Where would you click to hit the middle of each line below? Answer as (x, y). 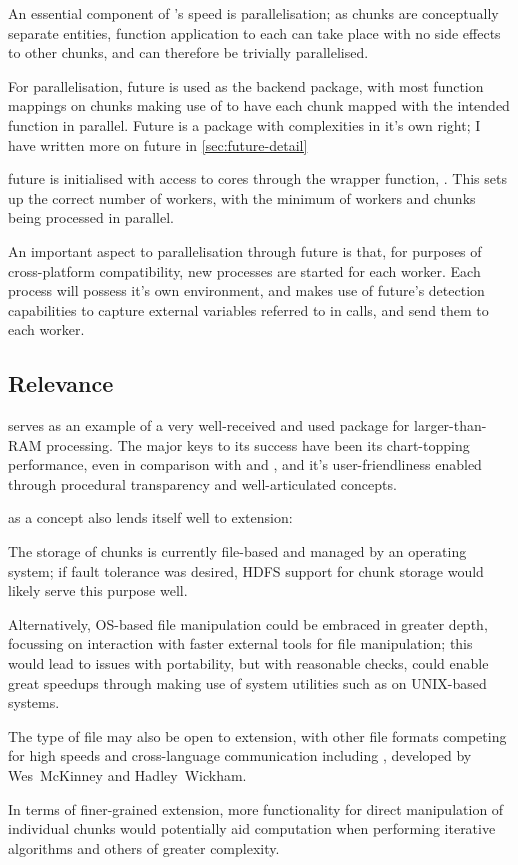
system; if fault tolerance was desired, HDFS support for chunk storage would (246, 570)
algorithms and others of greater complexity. (144, 847)
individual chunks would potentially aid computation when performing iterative (252, 828)
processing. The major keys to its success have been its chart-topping (258, 444)
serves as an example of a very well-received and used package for (209, 425)
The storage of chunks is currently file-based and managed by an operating (237, 551)
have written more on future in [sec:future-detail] (158, 144)
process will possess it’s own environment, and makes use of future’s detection (246, 290)
